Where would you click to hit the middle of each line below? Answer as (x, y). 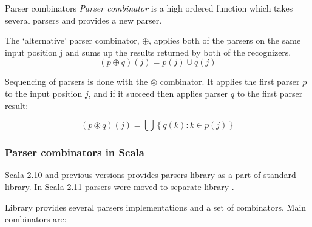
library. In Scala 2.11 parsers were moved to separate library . (120, 186)
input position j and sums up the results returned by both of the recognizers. (148, 52)
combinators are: (36, 219)
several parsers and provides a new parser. (83, 20)
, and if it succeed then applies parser (158, 93)
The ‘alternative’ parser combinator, (72, 40)
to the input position (44, 93)
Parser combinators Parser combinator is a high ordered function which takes (149, 8)
